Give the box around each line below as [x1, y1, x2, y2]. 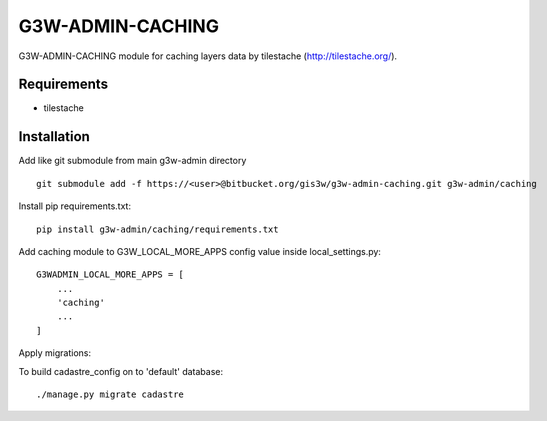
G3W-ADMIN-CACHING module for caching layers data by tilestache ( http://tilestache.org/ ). [18, 50, 398, 62]
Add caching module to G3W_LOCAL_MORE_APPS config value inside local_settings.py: [18, 245, 382, 257]
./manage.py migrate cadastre [36, 389, 185, 400]
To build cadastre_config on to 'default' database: [18, 365, 224, 377]
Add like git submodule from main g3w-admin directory [18, 155, 247, 167]
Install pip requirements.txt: [18, 200, 132, 212]
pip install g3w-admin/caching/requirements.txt [36, 223, 279, 235]
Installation [18, 128, 90, 145]
